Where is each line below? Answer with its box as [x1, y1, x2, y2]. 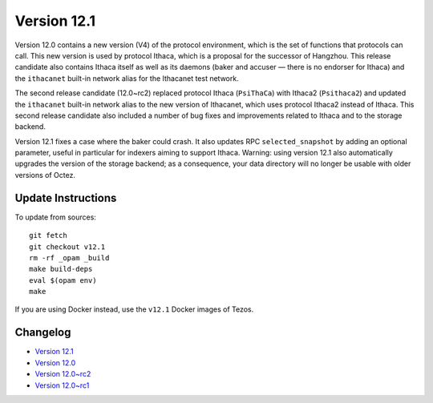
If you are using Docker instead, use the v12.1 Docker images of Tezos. [14, 304, 254, 314]
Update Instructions [14, 191, 117, 204]
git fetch [29, 231, 67, 240]
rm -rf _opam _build [29, 253, 110, 262]
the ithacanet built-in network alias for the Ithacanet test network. [14, 73, 240, 83]
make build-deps [29, 264, 93, 274]
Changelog [14, 325, 71, 340]
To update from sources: [14, 212, 96, 222]
